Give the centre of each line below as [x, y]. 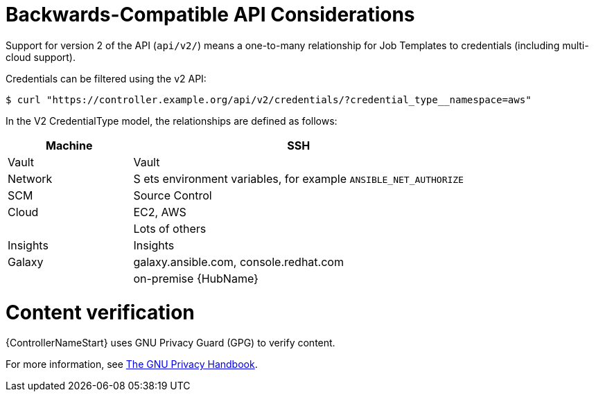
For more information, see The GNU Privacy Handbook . [132, 364]
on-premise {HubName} [196, 278]
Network [30, 178]
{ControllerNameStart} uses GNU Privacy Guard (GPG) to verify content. [171, 343]
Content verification [100, 312]
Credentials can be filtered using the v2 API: [106, 78]
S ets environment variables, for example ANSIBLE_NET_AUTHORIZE [298, 178]
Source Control [173, 195]
